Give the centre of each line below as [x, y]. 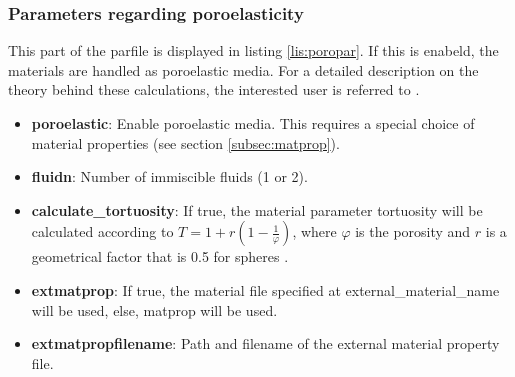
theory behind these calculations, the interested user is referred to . [214, 89]
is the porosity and [413, 231]
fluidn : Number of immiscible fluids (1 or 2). [169, 176]
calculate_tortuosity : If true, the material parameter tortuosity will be [257, 209]
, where [314, 231]
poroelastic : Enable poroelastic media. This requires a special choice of [253, 123]
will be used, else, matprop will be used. [154, 309]
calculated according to [102, 231]
